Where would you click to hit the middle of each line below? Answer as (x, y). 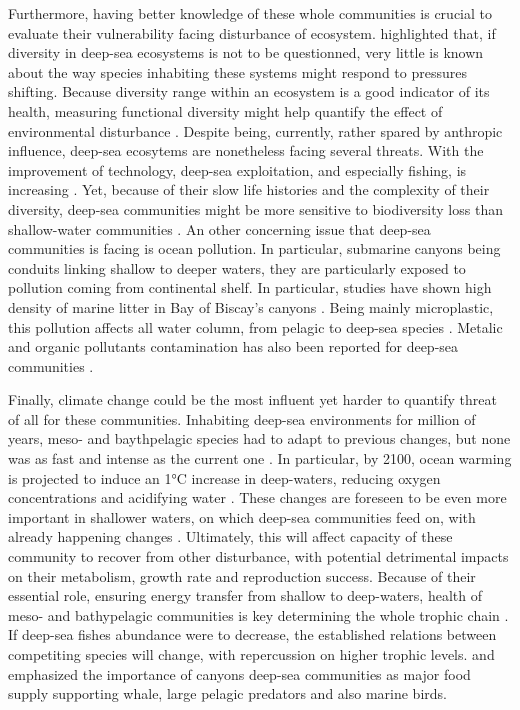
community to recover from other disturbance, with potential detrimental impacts (258, 556)
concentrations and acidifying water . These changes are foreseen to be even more (257, 497)
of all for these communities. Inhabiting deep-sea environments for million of (242, 418)
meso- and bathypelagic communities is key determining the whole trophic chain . (258, 614)
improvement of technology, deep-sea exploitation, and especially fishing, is (237, 169)
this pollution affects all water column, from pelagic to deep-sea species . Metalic (255, 326)
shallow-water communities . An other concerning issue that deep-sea (219, 228)
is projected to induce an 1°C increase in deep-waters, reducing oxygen (224, 477)
